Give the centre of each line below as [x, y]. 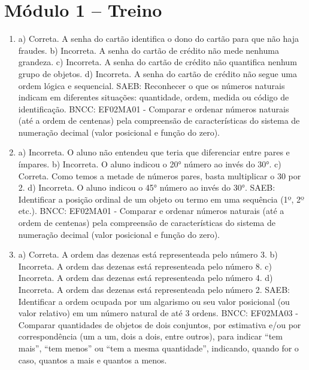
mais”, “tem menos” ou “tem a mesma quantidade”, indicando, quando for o [158, 348]
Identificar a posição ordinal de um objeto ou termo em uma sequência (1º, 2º [161, 199]
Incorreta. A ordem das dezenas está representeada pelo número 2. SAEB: [154, 289]
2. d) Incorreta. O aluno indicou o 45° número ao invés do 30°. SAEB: [147, 187]
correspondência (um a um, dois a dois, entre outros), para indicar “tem [150, 336]
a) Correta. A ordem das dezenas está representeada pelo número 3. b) [148, 254]
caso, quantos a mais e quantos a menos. [93, 360]
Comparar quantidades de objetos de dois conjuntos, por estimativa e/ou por [160, 324]
